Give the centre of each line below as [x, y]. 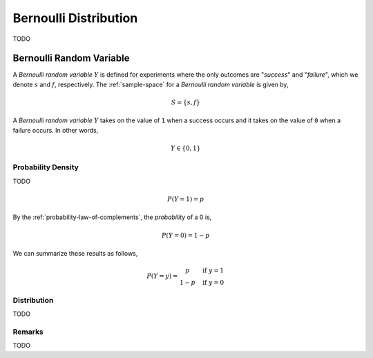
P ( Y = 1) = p [185, 199]
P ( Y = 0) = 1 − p [185, 235]
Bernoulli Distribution [75, 18]
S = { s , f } [185, 103]
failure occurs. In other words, [56, 130]
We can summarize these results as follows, [75, 253]
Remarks [28, 332]
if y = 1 [213, 271]
